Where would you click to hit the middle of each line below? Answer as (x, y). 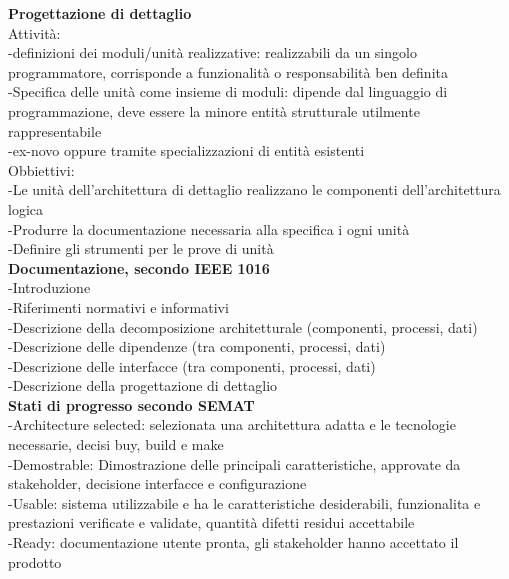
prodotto (35, 561)
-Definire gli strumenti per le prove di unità (141, 248)
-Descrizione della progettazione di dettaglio (143, 385)
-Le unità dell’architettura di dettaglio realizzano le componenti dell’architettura (254, 189)
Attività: (34, 32)
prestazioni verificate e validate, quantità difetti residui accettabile (211, 522)
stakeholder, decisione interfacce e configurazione (157, 483)
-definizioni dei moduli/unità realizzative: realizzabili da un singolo (212, 52)
